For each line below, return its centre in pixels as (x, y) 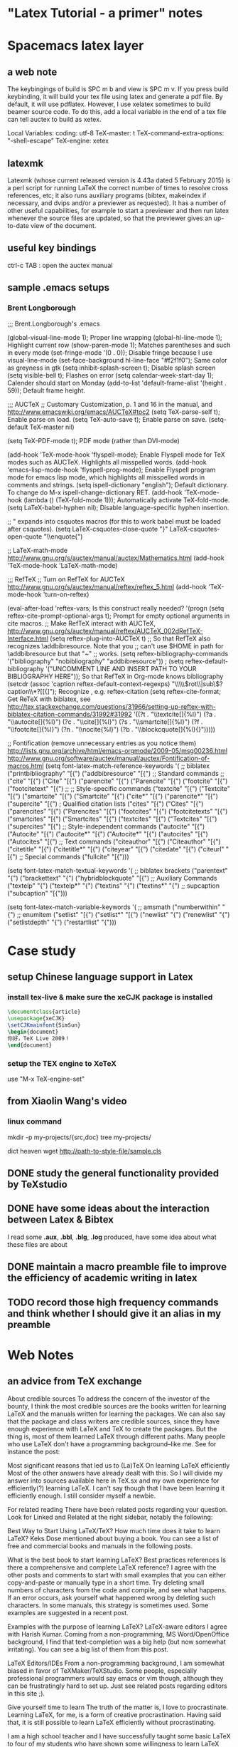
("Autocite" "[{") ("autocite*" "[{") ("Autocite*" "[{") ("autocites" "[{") (108, 834)
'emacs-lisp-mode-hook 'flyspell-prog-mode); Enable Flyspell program (112, 470)
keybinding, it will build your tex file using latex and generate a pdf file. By (115, 97)
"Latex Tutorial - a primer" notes (105, 13)
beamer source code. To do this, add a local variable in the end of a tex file (117, 112)
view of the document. (64, 225)
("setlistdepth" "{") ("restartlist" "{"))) (62, 922)
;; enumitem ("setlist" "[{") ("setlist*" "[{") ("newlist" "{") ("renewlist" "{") (123, 914)
